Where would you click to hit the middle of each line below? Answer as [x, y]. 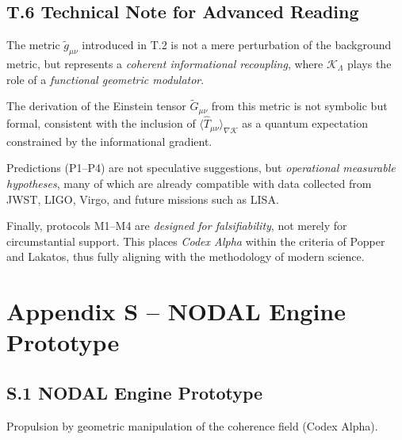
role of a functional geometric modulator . [105, 79]
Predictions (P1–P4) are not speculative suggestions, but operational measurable [201, 168]
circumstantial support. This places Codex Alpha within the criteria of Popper [196, 241]
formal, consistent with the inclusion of [101, 123]
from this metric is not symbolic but [299, 106]
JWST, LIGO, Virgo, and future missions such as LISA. [143, 199]
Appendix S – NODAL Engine [176, 311]
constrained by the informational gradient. [109, 141]
